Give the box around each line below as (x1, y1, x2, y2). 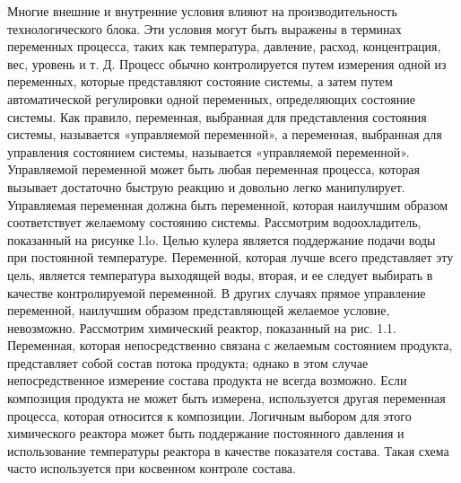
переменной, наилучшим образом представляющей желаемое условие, (7, 301, 390, 320)
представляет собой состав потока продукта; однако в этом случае (7, 353, 369, 372)
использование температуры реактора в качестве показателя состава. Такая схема (7, 441, 449, 460)
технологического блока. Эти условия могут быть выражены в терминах (7, 19, 402, 38)
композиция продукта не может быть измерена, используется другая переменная (7, 389, 446, 408)
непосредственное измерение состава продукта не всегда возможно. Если (7, 371, 407, 390)
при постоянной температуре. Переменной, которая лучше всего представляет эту (7, 248, 454, 267)
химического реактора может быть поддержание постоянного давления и (7, 424, 404, 443)
